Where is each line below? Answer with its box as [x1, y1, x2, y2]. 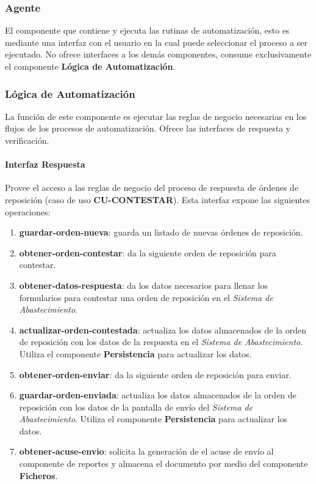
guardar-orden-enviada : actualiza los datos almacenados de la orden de [19, 389, 296, 401]
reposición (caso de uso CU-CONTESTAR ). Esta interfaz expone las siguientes [5, 193, 311, 206]
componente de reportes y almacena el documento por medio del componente [19, 457, 308, 470]
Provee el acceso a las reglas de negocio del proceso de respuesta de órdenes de [5, 181, 299, 194]
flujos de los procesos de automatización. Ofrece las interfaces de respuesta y [5, 122, 291, 135]
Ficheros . [19, 469, 58, 482]
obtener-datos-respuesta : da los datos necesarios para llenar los [19, 278, 268, 291]
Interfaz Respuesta [5, 158, 85, 171]
